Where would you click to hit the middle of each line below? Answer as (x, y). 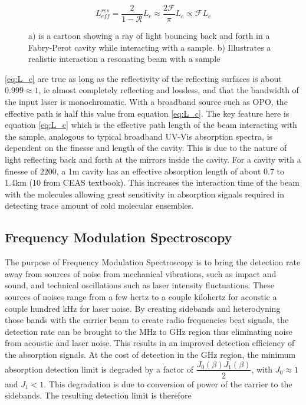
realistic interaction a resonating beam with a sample (124, 59)
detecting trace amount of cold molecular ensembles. (99, 205)
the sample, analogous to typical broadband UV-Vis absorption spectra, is (139, 136)
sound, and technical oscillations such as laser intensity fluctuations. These (139, 285)
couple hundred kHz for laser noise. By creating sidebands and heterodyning (143, 308)
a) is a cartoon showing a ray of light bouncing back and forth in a (149, 36)
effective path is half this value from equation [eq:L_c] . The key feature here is (147, 113)
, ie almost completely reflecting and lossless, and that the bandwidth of (169, 90)
